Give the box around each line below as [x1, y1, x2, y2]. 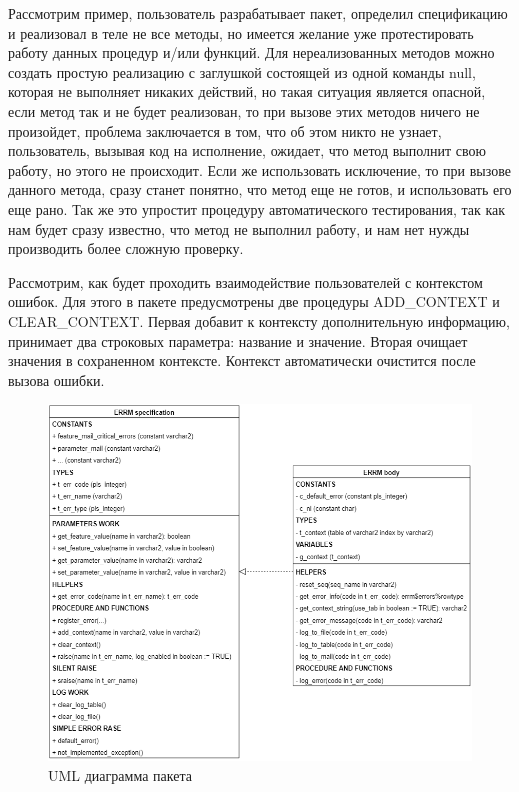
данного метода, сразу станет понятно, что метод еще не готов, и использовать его [8, 179, 512, 200]
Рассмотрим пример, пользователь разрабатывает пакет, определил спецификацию [8, 3, 508, 23]
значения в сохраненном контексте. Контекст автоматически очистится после [8, 350, 476, 371]
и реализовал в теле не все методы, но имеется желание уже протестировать [8, 22, 474, 43]
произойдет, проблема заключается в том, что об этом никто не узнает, [8, 120, 442, 141]
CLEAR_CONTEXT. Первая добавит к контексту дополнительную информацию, [8, 310, 510, 331]
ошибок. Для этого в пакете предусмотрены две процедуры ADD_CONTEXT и [8, 291, 500, 312]
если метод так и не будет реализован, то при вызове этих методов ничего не [8, 100, 480, 121]
